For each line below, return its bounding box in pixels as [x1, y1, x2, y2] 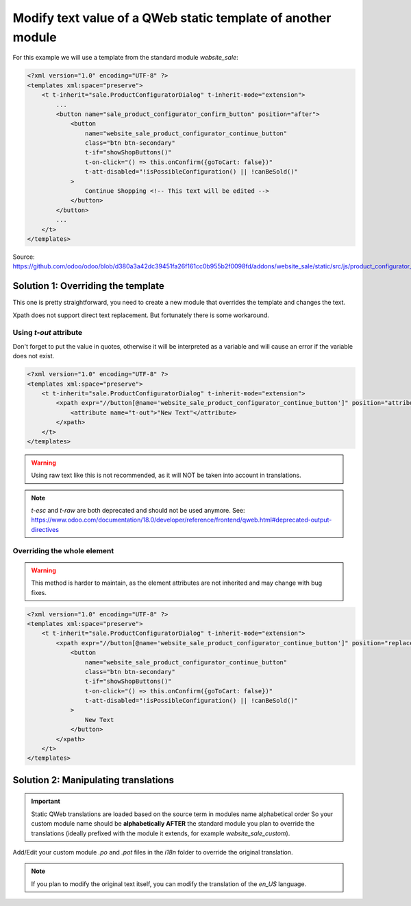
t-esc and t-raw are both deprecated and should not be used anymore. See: [31, 507, 246, 515]
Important [31, 797, 61, 806]
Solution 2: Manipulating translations [12, 774, 175, 786]
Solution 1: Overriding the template [12, 280, 164, 292]
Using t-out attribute [12, 328, 83, 338]
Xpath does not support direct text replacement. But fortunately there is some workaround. [12, 311, 270, 319]
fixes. [31, 588, 47, 596]
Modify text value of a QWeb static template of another [12, 10, 332, 25]
